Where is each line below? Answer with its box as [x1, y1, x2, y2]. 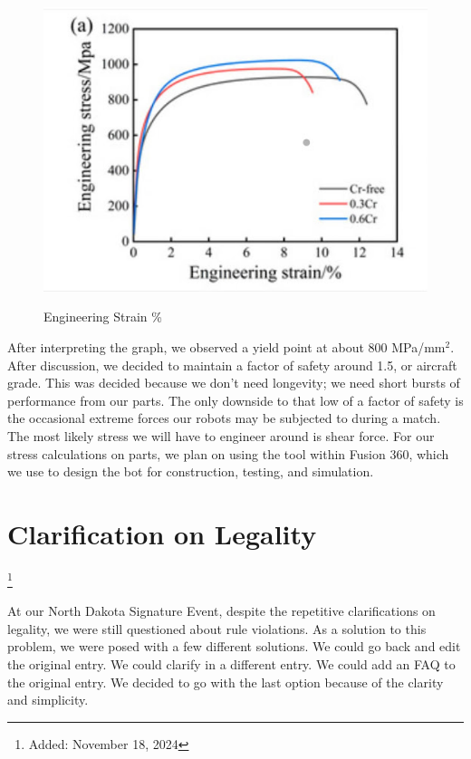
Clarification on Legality [7, 514, 317, 552]
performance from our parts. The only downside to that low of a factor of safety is [7, 390, 464, 409]
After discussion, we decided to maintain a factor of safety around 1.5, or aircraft [7, 355, 457, 374]
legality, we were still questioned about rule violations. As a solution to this [7, 619, 427, 638]
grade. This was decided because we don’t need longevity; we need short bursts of [7, 373, 460, 392]
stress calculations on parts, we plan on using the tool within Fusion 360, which [7, 444, 449, 463]
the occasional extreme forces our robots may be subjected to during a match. [7, 408, 441, 428]
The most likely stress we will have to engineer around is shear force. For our [7, 427, 435, 446]
